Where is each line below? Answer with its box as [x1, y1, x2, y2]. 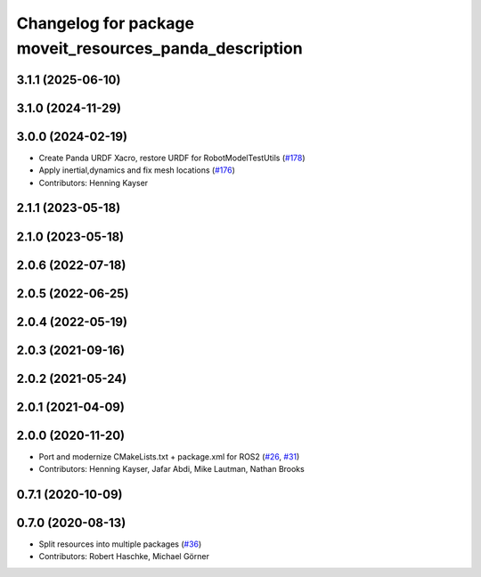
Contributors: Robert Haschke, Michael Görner [38, 551, 209, 562]
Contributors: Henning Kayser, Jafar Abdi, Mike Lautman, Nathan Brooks [38, 464, 305, 475]
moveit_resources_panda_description [16, 38, 303, 58]
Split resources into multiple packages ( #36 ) [38, 539, 202, 549]
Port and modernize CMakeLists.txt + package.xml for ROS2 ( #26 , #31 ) [38, 451, 300, 462]
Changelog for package [16, 13, 195, 33]
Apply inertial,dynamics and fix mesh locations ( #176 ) [38, 165, 235, 175]
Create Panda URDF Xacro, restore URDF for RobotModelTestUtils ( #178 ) [38, 152, 306, 163]
